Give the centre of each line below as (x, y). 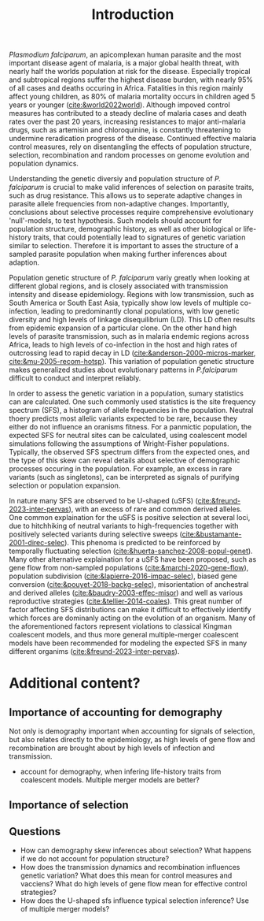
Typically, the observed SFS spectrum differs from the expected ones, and (130, 452)
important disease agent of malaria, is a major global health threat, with (124, 63)
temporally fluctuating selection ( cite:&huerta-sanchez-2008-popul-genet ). (131, 551)
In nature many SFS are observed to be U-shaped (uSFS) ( (104, 501)
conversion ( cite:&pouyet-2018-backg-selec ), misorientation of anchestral (129, 585)
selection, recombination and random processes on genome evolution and (129, 155)
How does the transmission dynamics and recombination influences (130, 867)
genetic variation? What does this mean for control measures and (126, 875)
